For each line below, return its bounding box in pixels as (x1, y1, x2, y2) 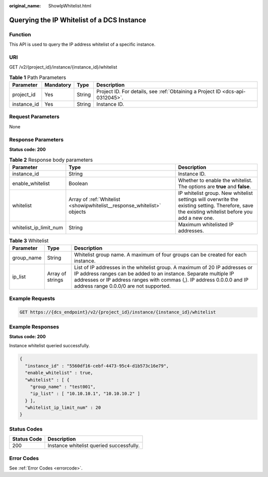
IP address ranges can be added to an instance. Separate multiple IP (74, 270, 234, 277)
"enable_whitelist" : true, (25, 370, 93, 376)
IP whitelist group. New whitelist (178, 190, 253, 196)
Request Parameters (9, 113, 60, 120)
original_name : (9, 3, 41, 8)
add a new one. (178, 214, 214, 221)
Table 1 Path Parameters (9, 74, 67, 81)
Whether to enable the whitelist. (178, 177, 253, 184)
